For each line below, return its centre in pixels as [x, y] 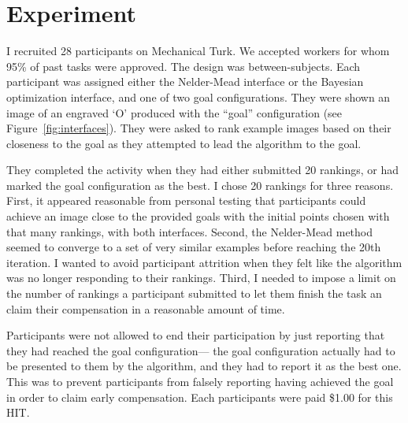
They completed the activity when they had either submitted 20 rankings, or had [203, 170]
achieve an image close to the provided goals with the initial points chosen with [198, 216]
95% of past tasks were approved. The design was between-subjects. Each [184, 66]
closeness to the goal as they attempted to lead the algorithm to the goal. [184, 143]
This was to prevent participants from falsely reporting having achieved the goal [200, 381]
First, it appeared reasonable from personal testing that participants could [186, 200]
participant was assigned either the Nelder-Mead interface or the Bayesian [185, 82]
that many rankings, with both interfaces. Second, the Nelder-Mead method [190, 231]
